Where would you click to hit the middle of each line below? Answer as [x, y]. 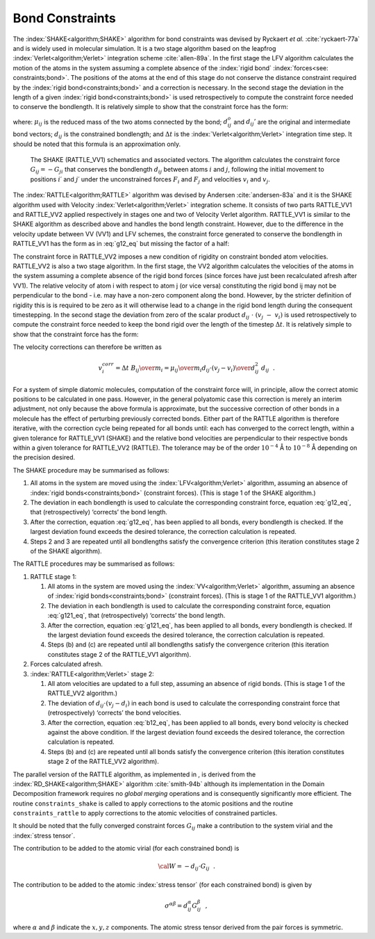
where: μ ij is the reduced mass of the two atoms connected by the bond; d [120, 123]
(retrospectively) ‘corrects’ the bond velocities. [115, 713]
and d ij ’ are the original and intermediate [292, 123]
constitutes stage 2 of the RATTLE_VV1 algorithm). [119, 654]
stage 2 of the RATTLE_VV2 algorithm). [103, 762]
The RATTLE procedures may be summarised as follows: [94, 564]
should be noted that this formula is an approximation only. [97, 144]
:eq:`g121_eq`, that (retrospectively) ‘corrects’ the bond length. [136, 616]
